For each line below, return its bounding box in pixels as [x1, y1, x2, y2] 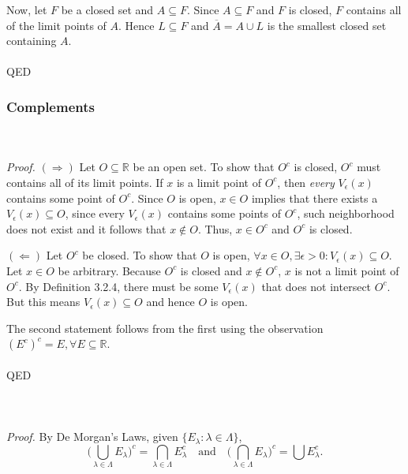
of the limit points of [6, 17, 107, 33]
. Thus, [197, 220, 233, 237]
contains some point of [6, 189, 115, 206]
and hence [146, 293, 195, 310]
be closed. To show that [82, 247, 197, 263]
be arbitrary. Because [58, 262, 161, 278]
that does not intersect [261, 278, 372, 294]
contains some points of [167, 205, 282, 222]
